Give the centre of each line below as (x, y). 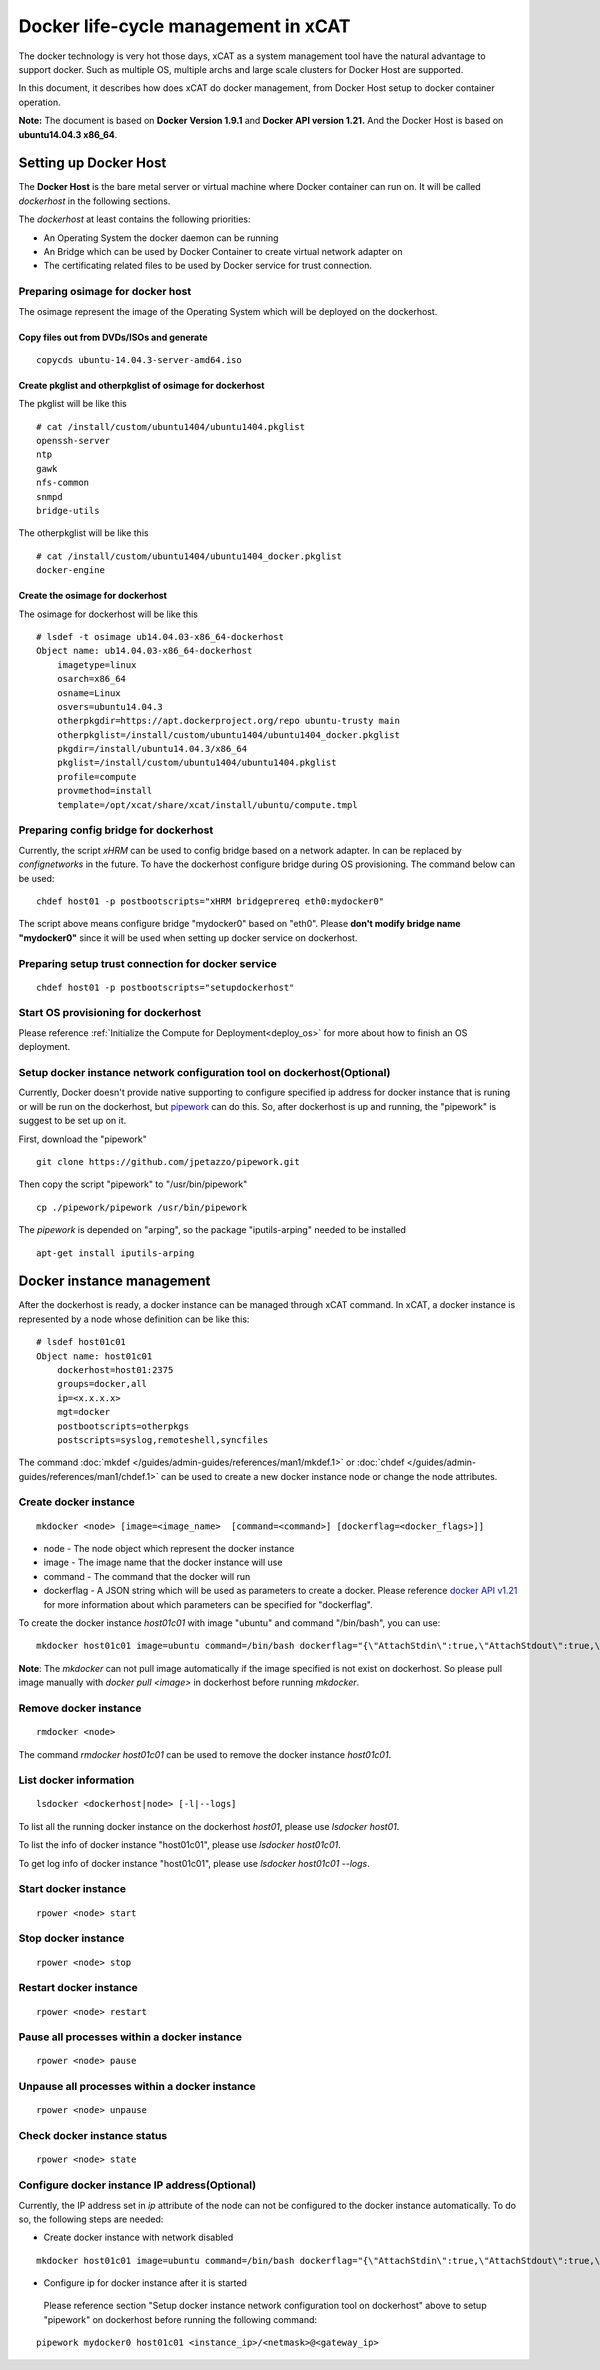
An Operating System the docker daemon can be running (161, 237)
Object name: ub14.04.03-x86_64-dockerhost (144, 651)
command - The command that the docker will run (147, 1576)
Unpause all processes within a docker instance (137, 2087)
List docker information (76, 1780)
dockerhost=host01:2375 (115, 1369)
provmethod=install (104, 791)
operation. (39, 102)
